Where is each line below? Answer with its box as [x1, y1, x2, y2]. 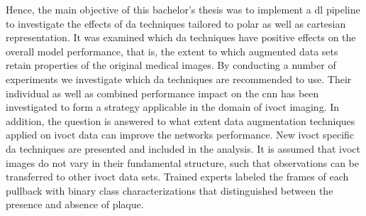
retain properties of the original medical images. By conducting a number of [6, 58, 336, 72]
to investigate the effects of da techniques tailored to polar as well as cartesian [6, 16, 346, 31]
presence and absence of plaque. [6, 197, 144, 212]
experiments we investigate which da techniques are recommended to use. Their [6, 71, 352, 86]
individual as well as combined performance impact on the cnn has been [6, 85, 319, 100]
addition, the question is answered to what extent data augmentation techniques [6, 113, 355, 128]
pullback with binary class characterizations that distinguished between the [6, 183, 333, 198]
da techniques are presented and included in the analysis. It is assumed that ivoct [6, 141, 360, 156]
